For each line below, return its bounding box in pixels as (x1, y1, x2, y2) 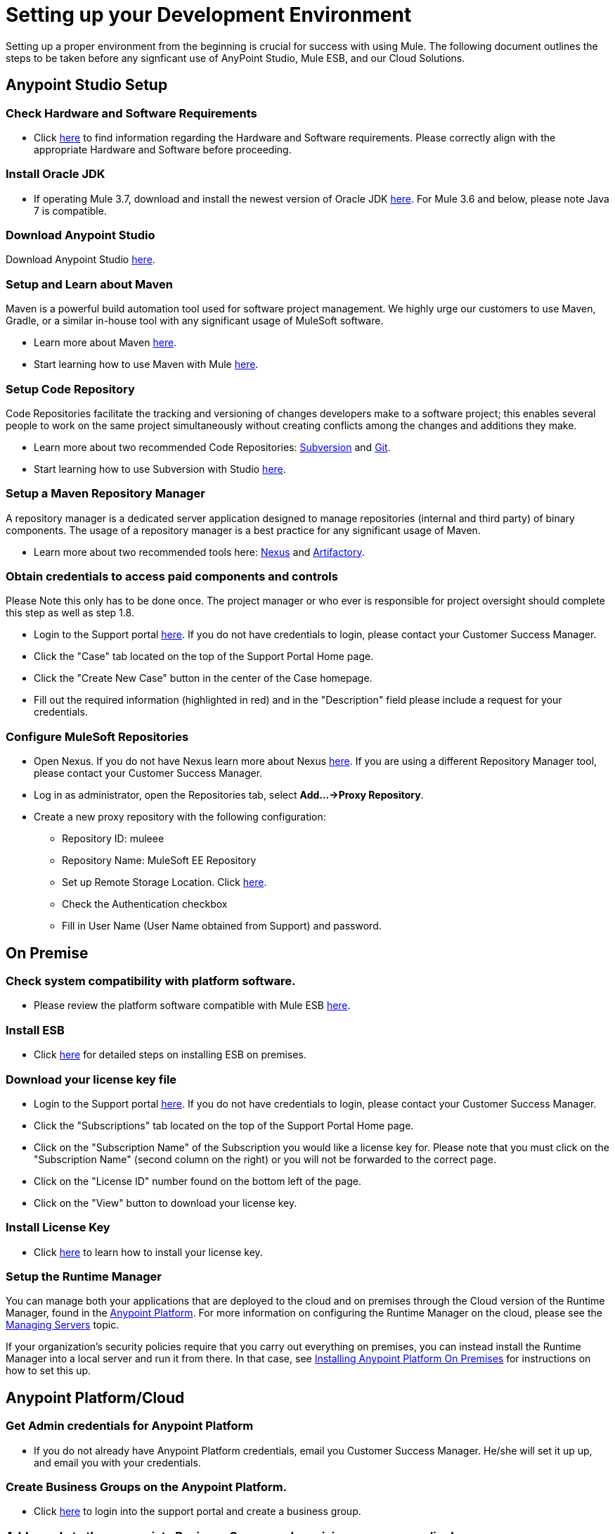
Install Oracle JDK (6, 167, 105, 182)
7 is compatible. (34, 204, 107, 217)
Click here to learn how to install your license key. (34, 1245, 263, 1258)
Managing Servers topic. (6, 1319, 119, 1331)
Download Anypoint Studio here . (6, 253, 155, 266)
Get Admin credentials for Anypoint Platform (6, 1419, 254, 1433)
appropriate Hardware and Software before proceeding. (34, 143, 292, 156)
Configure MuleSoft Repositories (6, 729, 189, 744)
